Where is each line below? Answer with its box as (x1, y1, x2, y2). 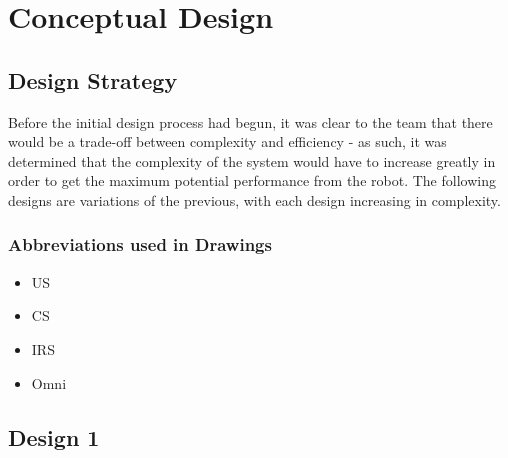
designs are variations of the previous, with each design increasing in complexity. (8, 189, 501, 210)
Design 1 (8, 421, 100, 452)
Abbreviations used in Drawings (8, 232, 272, 257)
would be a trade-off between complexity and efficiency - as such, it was (8, 131, 447, 152)
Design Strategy (8, 64, 178, 95)
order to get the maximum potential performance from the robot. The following (8, 170, 496, 191)
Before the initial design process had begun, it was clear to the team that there (8, 111, 493, 132)
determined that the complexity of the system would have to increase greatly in (8, 150, 496, 171)
